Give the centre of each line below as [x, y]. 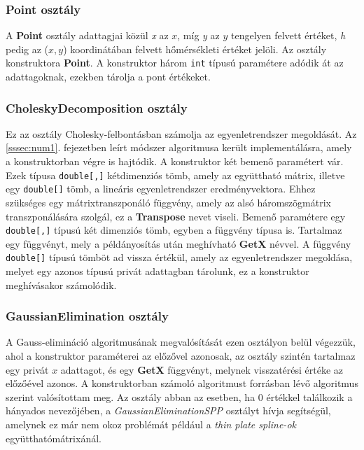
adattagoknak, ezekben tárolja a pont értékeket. [108, 77]
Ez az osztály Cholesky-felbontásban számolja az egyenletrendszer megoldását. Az [181, 133]
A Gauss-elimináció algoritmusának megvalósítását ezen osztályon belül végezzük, [181, 342]
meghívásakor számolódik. [61, 284]
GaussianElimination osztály [87, 316]
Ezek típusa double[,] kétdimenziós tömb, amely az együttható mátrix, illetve [175, 175]
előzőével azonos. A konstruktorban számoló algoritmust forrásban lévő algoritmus [182, 383]
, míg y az [198, 35]
